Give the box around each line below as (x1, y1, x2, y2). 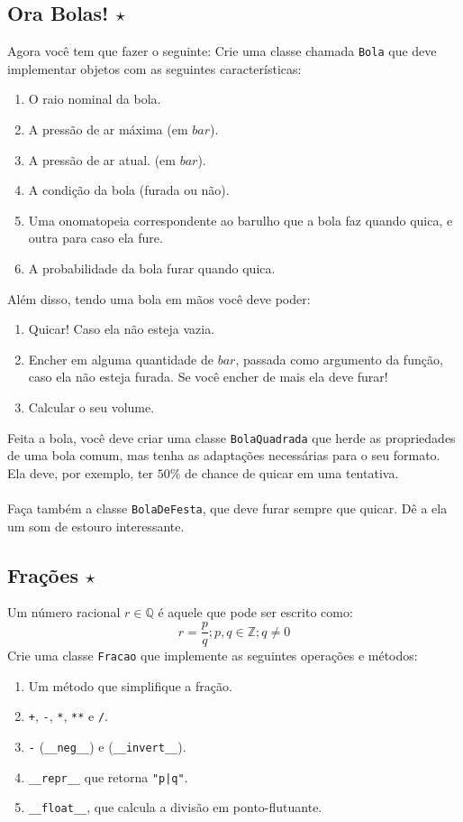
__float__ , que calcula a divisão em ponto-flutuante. (28, 798, 322, 817)
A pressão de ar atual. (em (28, 150, 176, 169)
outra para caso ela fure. (28, 228, 163, 247)
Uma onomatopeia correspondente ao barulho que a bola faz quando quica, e (28, 210, 453, 229)
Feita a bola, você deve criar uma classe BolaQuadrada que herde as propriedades (7, 428, 456, 447)
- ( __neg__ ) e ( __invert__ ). (28, 737, 186, 756)
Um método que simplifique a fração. (28, 676, 232, 695)
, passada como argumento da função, (235, 349, 443, 368)
